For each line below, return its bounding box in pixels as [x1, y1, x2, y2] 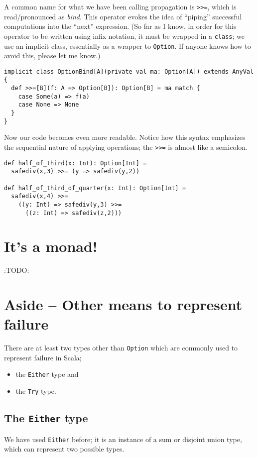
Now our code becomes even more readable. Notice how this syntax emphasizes [4, 132, 246, 142]
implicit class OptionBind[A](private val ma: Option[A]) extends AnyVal [4, 68, 254, 75]
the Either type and [15, 369, 79, 379]
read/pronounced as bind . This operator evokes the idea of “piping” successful [4, 11, 242, 21]
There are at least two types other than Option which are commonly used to [4, 343, 238, 353]
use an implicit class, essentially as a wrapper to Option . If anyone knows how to [4, 40, 251, 51]
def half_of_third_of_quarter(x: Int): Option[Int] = [4, 184, 186, 192]
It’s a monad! [4, 236, 98, 256]
